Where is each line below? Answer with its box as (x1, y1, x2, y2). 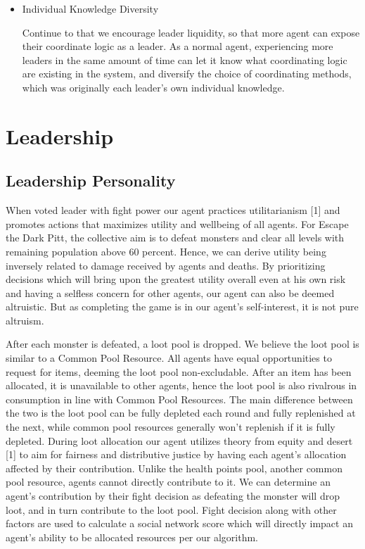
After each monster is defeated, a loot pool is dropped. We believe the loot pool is (6, 336, 359, 351)
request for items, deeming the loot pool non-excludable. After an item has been (6, 364, 352, 379)
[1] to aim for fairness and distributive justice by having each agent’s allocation (6, 447, 347, 462)
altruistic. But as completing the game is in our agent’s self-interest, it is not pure (6, 299, 359, 314)
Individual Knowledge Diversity (22, 1, 159, 15)
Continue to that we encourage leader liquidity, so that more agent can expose (22, 25, 360, 39)
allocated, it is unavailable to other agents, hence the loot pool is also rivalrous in (6, 378, 357, 393)
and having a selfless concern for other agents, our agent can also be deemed (6, 285, 335, 300)
